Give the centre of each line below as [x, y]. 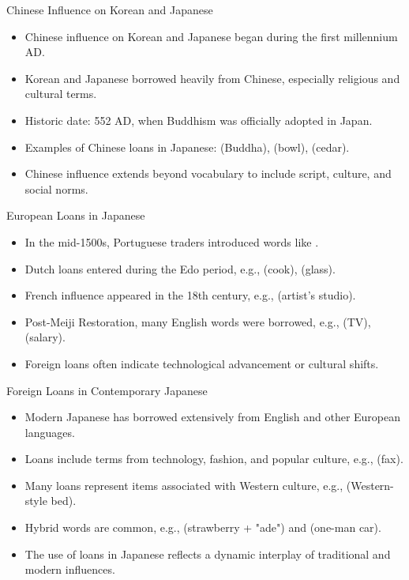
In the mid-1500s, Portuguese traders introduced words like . [172, 241]
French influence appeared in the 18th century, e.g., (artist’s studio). [190, 295]
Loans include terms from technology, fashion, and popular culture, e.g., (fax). [214, 459]
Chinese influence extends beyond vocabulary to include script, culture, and [208, 173]
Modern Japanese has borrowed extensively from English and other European [213, 417]
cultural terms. [61, 94]
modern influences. [70, 569]
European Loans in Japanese [76, 215]
